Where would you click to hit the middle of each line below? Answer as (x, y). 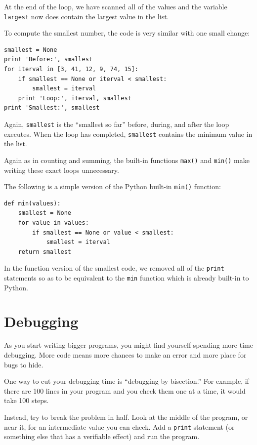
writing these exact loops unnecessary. (62, 170)
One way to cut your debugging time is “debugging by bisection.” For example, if (127, 381)
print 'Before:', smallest (48, 60)
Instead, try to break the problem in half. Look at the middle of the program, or (126, 417)
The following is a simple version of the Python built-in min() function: (112, 186)
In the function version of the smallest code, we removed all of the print (114, 268)
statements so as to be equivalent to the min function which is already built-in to (127, 278)
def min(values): (32, 203)
